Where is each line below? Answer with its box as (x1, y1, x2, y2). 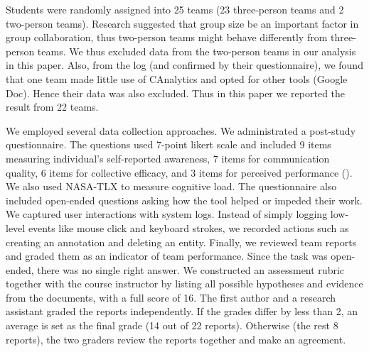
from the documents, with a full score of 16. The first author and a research (6, 290, 336, 304)
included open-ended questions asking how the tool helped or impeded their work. (6, 192, 363, 207)
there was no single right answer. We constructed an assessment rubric (37, 262, 345, 277)
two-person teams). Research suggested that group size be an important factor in (6, 16, 359, 31)
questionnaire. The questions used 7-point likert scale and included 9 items (6, 137, 331, 152)
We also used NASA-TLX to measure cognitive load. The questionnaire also (6, 179, 337, 194)
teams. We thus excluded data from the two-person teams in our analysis (37, 43, 356, 58)
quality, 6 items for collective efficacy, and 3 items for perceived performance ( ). (6, 165, 353, 180)
